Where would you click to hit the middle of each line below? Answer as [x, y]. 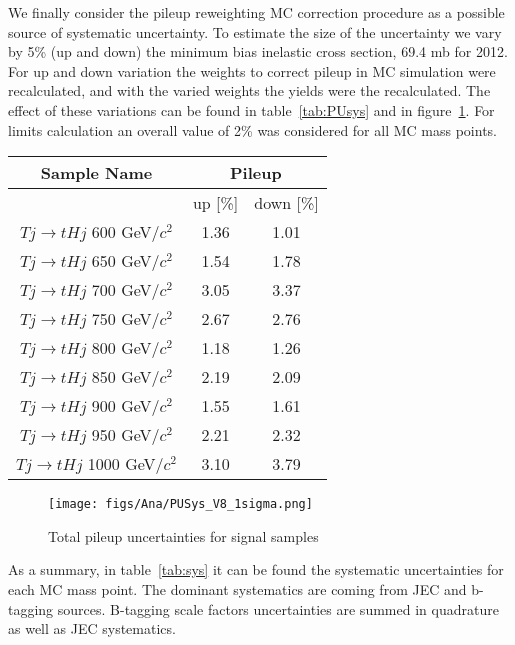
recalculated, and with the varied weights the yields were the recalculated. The [249, 90]
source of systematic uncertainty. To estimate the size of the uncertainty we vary [255, 31]
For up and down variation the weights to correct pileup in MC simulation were [252, 70]
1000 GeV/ [125, 464]
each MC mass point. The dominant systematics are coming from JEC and [237, 589]
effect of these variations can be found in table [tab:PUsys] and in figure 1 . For [251, 109]
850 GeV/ [125, 377]
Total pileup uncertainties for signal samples [183, 535]
